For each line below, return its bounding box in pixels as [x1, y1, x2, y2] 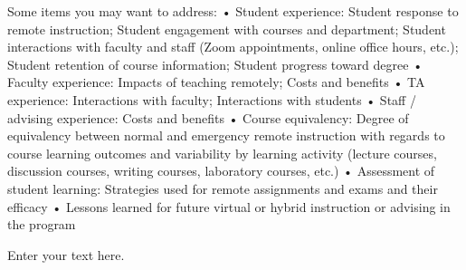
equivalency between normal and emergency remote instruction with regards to [7, 126, 445, 145]
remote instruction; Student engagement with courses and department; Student [7, 19, 446, 38]
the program [7, 215, 76, 234]
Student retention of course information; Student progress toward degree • [7, 54, 423, 73]
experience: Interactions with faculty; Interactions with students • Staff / [7, 90, 416, 109]
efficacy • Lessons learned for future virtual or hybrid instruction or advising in [7, 197, 451, 216]
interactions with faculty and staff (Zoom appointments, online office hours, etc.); [7, 37, 459, 56]
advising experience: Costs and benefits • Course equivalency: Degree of [7, 108, 409, 127]
